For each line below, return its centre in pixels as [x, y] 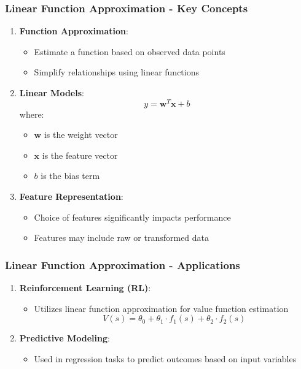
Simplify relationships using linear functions [116, 72]
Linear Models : [52, 93]
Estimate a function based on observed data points [130, 51]
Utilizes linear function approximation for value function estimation [161, 308]
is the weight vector [81, 135]
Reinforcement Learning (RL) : [85, 288]
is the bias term [70, 176]
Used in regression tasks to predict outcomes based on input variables [165, 358]
